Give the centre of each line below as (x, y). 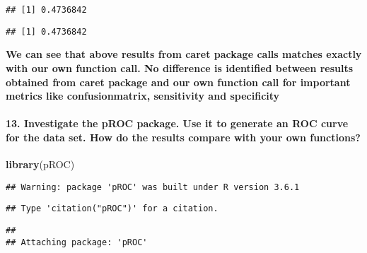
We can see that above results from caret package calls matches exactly (184, 54)
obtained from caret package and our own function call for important (178, 82)
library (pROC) (40, 164)
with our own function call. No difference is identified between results (180, 67)
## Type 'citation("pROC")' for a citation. (112, 209)
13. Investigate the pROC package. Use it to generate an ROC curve (177, 123)
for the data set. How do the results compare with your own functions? (183, 137)
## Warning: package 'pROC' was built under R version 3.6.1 (153, 187)
